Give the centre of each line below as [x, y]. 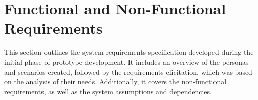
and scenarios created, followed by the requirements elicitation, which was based [128, 72]
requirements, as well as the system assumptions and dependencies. [108, 91]
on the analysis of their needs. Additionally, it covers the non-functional [115, 82]
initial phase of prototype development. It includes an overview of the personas [126, 62]
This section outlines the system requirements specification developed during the [129, 52]
